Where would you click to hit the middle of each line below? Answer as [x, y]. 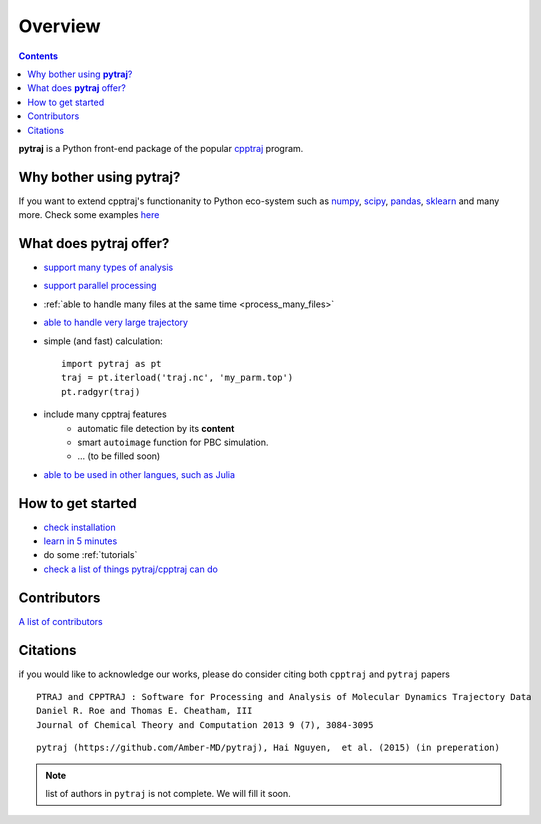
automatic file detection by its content [156, 428]
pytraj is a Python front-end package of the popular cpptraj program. [161, 148]
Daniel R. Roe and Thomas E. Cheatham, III [144, 711]
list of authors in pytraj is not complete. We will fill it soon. [168, 794]
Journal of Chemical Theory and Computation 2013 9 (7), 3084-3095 [205, 724]
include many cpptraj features [105, 414]
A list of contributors [61, 621]
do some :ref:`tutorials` [90, 555]
